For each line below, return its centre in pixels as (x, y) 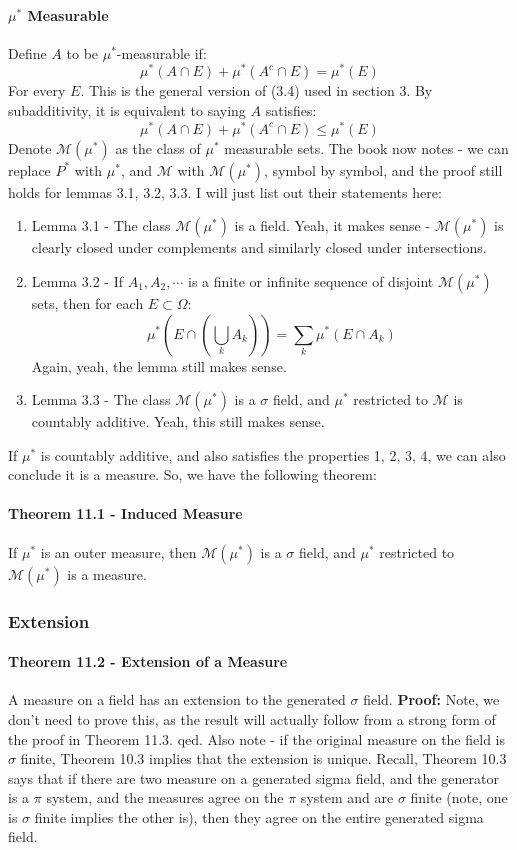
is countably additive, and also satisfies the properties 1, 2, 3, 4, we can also (273, 454)
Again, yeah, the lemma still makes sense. (159, 365)
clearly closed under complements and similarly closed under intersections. (259, 247)
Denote (30, 147)
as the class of (158, 147)
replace (29, 169)
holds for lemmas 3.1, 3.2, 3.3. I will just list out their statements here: (225, 191)
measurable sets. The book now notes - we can (366, 147)
